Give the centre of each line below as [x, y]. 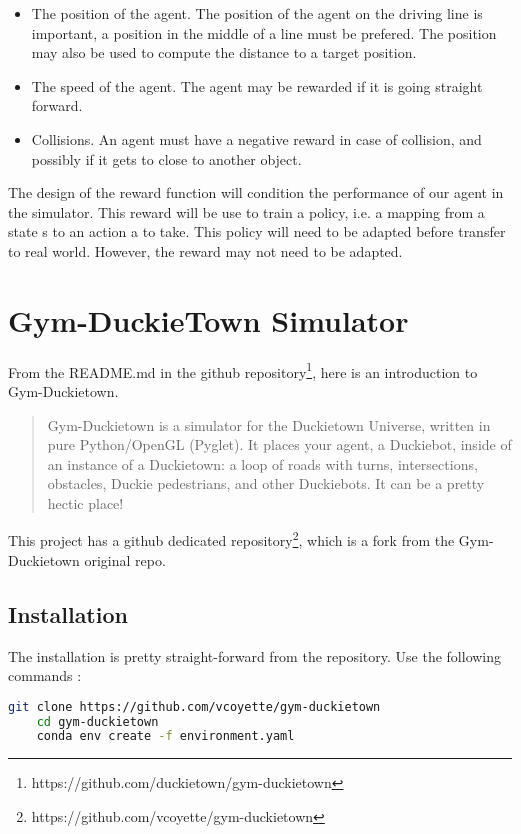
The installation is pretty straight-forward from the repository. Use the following [255, 655]
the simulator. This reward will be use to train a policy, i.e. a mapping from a [246, 211]
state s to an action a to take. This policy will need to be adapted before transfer [257, 231]
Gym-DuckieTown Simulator [208, 319]
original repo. [125, 559]
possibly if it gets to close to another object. [166, 158]
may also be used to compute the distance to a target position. [224, 52]
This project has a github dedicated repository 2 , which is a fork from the [231, 539]
